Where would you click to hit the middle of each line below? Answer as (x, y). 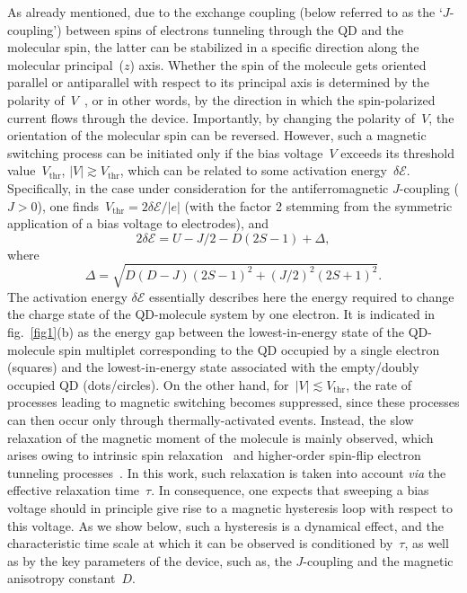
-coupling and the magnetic (378, 560)
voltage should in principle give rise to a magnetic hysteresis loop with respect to (230, 507)
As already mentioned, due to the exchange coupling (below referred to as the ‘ (225, 12)
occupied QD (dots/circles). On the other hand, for (148, 384)
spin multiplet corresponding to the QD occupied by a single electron (249, 349)
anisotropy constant (62, 578)
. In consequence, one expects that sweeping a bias (290, 490)
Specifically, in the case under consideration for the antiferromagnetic (198, 187)
